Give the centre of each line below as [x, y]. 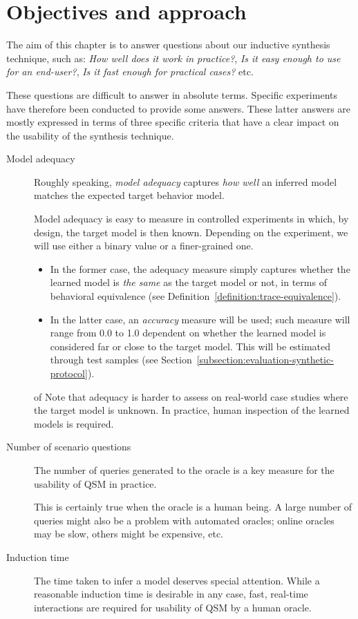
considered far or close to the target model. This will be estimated [190, 346]
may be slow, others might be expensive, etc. [129, 534]
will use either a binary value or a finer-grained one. [144, 246]
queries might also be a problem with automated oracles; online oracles [184, 520]
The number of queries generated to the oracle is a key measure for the [184, 469]
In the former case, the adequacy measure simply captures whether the [200, 268]
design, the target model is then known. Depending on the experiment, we [191, 232]
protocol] [69, 373]
